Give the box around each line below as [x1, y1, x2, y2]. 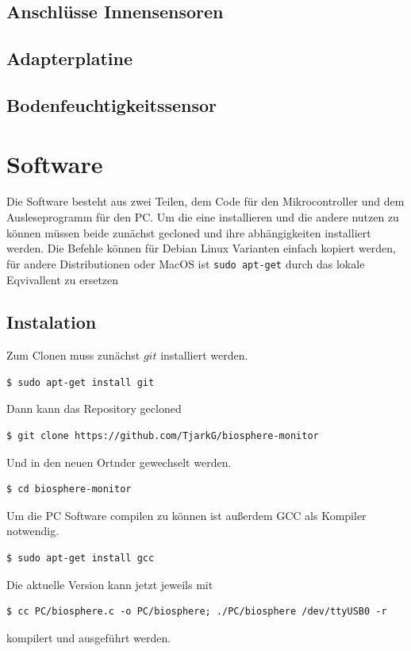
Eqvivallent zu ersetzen [6, 271, 119, 287]
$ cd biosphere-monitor [6, 483, 132, 495]
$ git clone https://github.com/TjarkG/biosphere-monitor [6, 430, 319, 442]
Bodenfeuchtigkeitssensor [6, 92, 217, 117]
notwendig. [6, 522, 60, 539]
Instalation [6, 310, 97, 334]
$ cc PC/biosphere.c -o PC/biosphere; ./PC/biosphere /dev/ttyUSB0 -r [6, 606, 387, 618]
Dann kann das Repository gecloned [6, 400, 182, 417]
